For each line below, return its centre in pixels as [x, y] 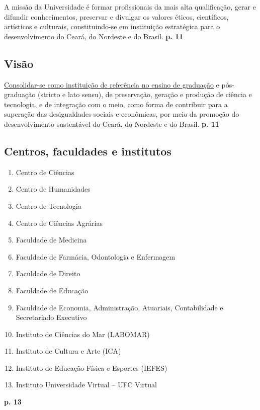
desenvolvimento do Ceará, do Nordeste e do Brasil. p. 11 [94, 36]
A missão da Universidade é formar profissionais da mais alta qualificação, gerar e [130, 7]
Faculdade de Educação [52, 290]
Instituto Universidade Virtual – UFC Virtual [86, 385]
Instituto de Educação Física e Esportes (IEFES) [92, 367]
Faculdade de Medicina [51, 240]
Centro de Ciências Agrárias [59, 223]
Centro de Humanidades [53, 189]
